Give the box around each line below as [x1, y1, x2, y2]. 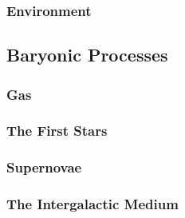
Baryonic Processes [6, 42, 168, 67]
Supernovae [6, 157, 82, 177]
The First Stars [6, 121, 108, 141]
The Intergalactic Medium [6, 194, 179, 214]
